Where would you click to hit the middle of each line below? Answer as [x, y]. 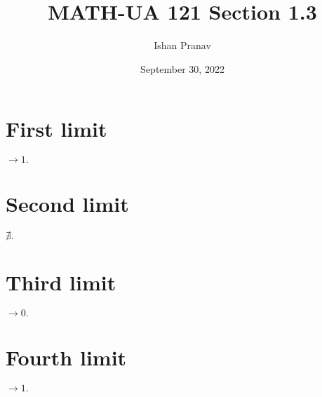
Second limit [67, 204]
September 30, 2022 [182, 68]
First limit [56, 129]
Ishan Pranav [182, 45]
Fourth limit [66, 357]
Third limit [61, 282]
